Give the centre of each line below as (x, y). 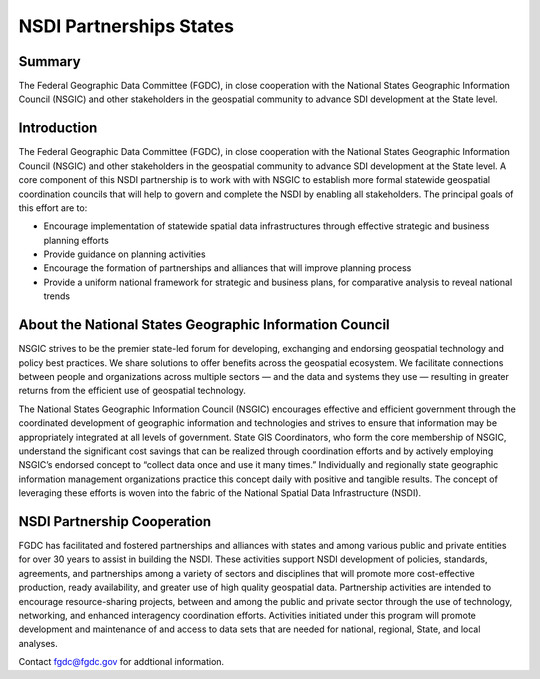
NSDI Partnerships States (126, 26)
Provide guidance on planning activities (124, 254)
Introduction (58, 128)
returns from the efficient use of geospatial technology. (132, 391)
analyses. (38, 643)
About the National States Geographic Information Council (204, 325)
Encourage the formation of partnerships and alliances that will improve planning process (227, 268)
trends (57, 296)
